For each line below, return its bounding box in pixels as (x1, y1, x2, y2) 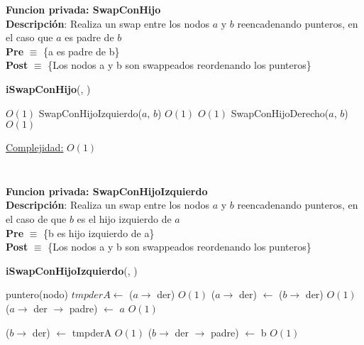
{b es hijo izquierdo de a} (43, 225, 155, 240)
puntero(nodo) (6, 287, 68, 302)
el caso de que (6, 211, 67, 226)
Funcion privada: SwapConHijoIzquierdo (6, 183, 208, 198)
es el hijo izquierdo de (77, 211, 172, 226)
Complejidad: (6, 140, 64, 155)
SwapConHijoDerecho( (231, 105, 329, 120)
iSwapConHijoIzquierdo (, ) (6, 263, 138, 278)
